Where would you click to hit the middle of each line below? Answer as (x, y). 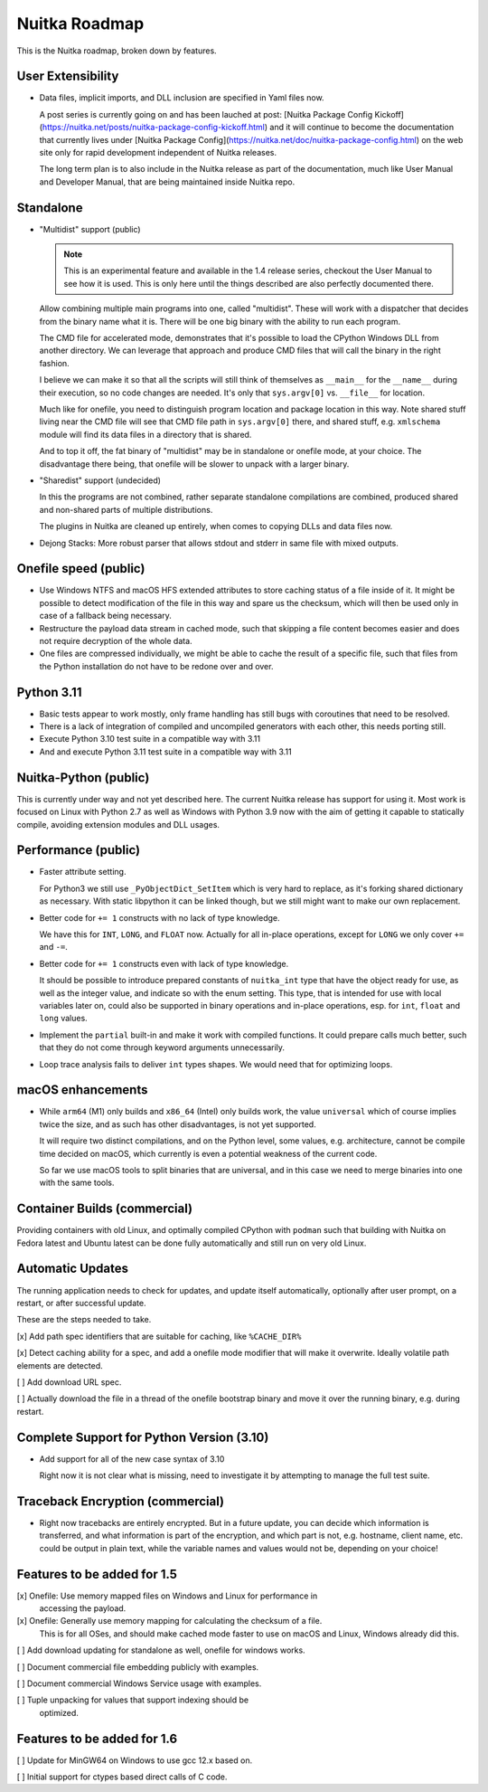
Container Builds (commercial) (105, 1209)
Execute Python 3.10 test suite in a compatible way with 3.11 (150, 739)
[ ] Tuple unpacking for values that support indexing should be (132, 1700)
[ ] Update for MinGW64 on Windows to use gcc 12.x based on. (135, 1760)
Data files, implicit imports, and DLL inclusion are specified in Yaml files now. (182, 98)
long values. (63, 1019)
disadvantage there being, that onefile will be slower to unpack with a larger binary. (194, 464)
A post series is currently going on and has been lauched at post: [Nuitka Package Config (206, 114)
